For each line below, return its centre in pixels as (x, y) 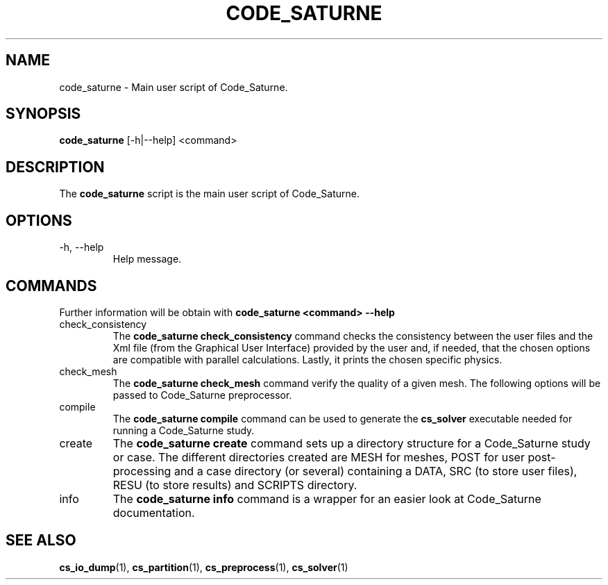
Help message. (147, 259)
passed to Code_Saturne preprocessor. (202, 395)
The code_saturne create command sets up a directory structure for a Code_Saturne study (352, 443)
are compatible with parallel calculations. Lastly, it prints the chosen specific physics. (307, 359)
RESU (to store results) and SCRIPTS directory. (235, 485)
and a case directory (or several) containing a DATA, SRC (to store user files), (375, 471)
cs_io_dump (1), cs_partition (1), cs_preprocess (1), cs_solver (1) (204, 567)
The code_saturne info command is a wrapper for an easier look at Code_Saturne (327, 499)
